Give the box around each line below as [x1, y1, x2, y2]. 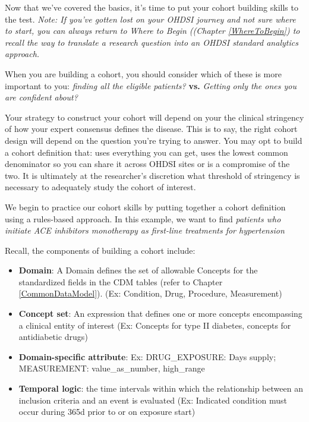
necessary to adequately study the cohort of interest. [5, 181, 196, 193]
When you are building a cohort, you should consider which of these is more [5, 67, 282, 80]
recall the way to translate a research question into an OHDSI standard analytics [5, 36, 298, 48]
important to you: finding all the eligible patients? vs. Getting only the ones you [5, 79, 297, 92]
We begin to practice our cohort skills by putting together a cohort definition [5, 200, 286, 213]
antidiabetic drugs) [18, 330, 88, 343]
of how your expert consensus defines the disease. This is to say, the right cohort [5, 122, 298, 135]
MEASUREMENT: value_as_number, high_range [18, 362, 205, 374]
